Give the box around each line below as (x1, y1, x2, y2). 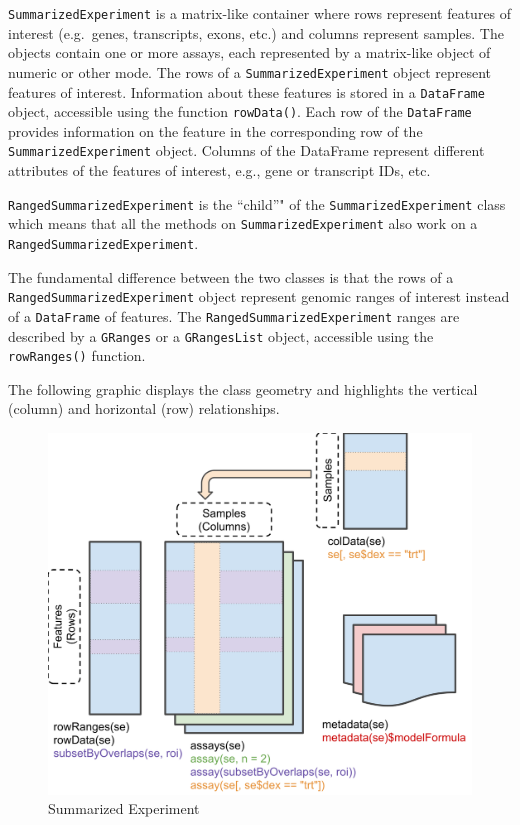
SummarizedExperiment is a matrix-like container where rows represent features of (8, 3, 512, 23)
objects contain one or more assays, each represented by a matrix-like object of (8, 42, 491, 63)
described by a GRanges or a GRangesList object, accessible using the (8, 325, 434, 346)
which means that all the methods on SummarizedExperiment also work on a (8, 213, 478, 234)
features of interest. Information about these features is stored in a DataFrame (8, 81, 485, 102)
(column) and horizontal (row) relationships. (8, 398, 280, 419)
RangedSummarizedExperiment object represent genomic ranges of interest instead (8, 286, 510, 307)
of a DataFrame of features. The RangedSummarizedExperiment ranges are (8, 305, 460, 326)
